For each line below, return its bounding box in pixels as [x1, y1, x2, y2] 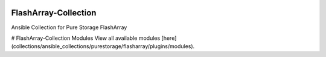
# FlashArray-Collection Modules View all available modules [11, 34, 161, 42]
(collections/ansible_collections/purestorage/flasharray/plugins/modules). [11, 43, 195, 50]
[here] [161, 34, 177, 42]
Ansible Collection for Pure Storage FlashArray [11, 24, 127, 31]
